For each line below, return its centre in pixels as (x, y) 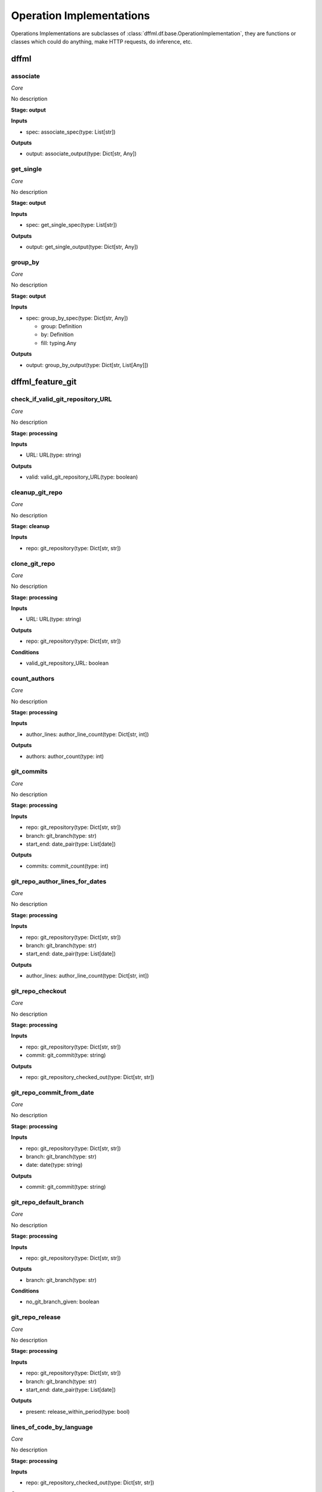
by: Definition (57, 335)
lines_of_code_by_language (52, 1427)
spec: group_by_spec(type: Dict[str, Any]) (77, 318)
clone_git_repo (33, 563)
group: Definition (61, 326)
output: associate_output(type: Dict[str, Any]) (81, 154)
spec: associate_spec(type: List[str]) (71, 132)
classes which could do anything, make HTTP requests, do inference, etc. (102, 41)
